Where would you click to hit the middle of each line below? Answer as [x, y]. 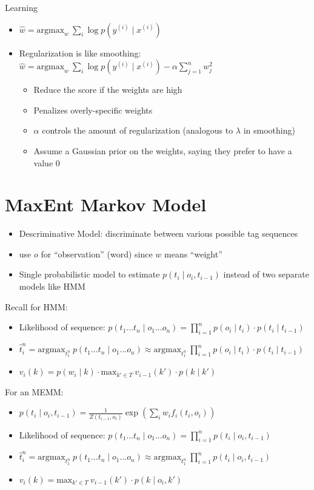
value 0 [47, 162]
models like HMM [52, 286]
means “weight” [193, 254]
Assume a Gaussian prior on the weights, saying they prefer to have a [163, 150]
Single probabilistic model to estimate [89, 274]
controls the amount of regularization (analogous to [138, 130]
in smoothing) [269, 130]
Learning [21, 7]
